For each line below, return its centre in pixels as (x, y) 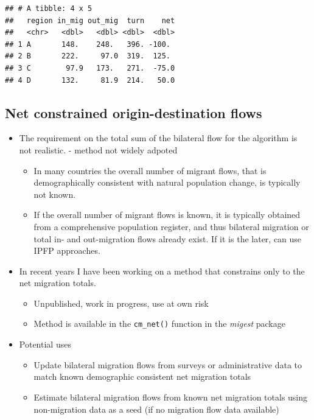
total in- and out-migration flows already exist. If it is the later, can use (168, 238)
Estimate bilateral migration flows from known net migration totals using (171, 397)
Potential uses (45, 344)
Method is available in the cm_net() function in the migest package (159, 324)
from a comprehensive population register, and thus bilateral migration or (171, 226)
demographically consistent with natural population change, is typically (167, 182)
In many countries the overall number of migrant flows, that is (150, 170)
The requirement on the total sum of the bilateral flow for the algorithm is (158, 138)
